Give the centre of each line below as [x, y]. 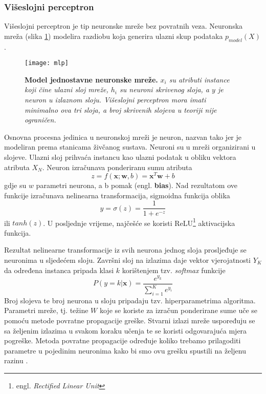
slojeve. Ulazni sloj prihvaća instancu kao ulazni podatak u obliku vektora [120, 157]
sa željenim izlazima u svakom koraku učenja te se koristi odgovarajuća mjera [126, 330]
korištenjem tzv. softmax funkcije [174, 270]
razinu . [16, 360]
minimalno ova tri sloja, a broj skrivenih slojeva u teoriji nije [121, 109]
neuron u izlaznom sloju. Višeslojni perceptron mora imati [115, 100]
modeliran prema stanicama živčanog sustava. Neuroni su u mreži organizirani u [130, 147]
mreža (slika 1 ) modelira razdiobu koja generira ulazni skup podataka [114, 36]
